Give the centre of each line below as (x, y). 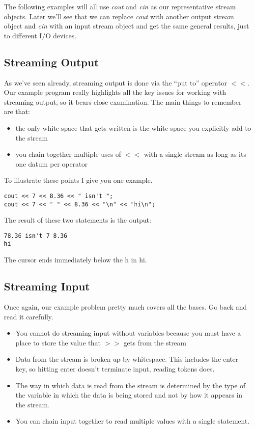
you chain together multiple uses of (68, 154)
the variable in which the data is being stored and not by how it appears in (129, 395)
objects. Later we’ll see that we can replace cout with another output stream (119, 16)
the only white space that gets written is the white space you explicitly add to (133, 128)
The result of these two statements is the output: (78, 220)
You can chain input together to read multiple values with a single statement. (132, 421)
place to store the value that (58, 342)
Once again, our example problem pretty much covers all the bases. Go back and (126, 306)
